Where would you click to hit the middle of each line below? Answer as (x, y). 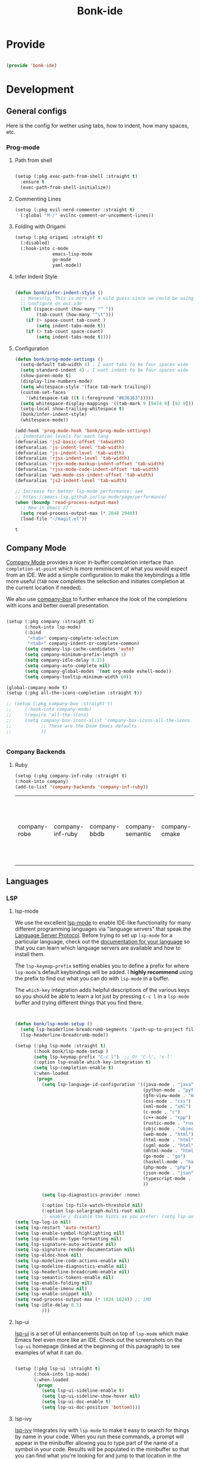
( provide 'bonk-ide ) (32, 65)
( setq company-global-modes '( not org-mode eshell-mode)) (98, 671)
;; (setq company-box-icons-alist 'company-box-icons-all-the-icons (98, 720)
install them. (30, 954)
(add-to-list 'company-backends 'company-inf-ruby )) (82, 787)
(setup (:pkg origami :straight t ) (59, 237)
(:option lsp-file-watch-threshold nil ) (92, 1206)
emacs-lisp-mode (73, 254)
